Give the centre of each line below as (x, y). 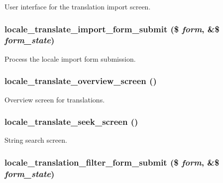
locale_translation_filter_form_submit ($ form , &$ (112, 162)
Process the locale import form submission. (70, 58)
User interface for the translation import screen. (78, 6)
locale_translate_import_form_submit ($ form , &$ (112, 29)
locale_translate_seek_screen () (71, 122)
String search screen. (36, 140)
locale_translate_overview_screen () (81, 81)
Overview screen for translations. (55, 99)
